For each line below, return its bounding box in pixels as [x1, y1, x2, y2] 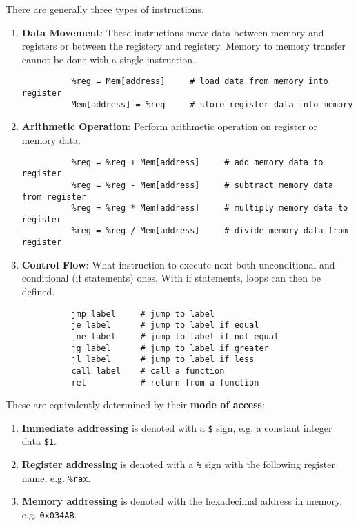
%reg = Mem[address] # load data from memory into [71, 76, 328, 87]
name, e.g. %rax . [21, 470, 91, 485]
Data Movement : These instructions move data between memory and [21, 25, 324, 39]
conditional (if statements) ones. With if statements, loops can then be [21, 271, 321, 285]
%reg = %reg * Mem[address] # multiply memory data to [71, 203, 348, 213]
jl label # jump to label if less [71, 355, 255, 365]
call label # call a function [71, 366, 225, 376]
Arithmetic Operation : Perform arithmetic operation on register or [21, 119, 318, 134]
